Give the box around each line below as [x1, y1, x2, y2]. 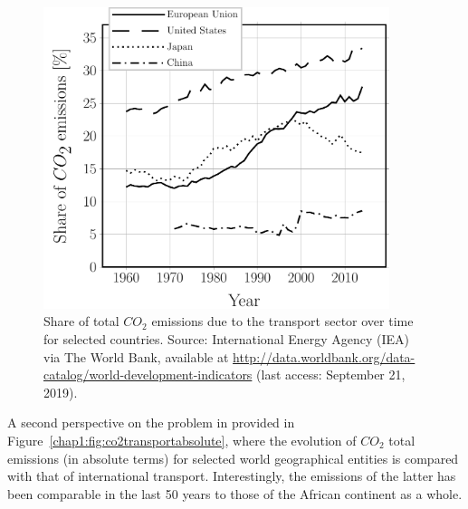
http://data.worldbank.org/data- [233, 347, 415, 366]
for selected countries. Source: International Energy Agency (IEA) [43, 329, 410, 348]
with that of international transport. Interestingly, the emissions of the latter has [7, 466, 456, 485]
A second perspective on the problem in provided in [7, 413, 295, 432]
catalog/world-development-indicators [43, 365, 253, 384]
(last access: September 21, [256, 365, 406, 384]
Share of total [43, 312, 119, 331]
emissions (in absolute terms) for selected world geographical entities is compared [7, 448, 459, 467]
